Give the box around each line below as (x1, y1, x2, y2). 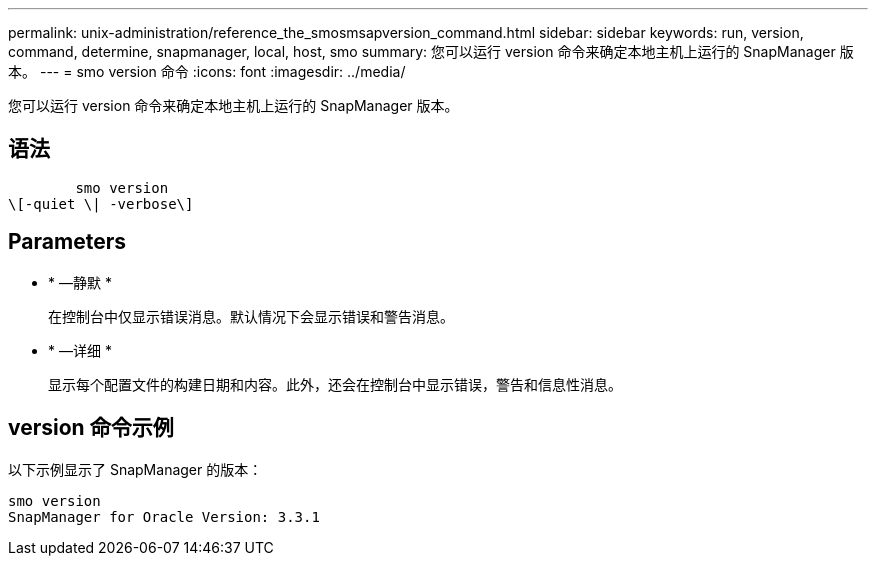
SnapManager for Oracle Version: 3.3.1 (8, 508, 320, 525)
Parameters (8, 229, 126, 255)
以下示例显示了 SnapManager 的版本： (8, 460, 263, 478)
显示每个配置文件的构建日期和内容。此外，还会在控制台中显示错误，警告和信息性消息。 (48, 375, 622, 393)
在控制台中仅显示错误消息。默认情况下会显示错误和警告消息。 (48, 307, 454, 325)
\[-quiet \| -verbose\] (8, 195, 194, 212)
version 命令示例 (8, 415, 174, 441)
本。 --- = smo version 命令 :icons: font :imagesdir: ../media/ (8, 63, 406, 80)
